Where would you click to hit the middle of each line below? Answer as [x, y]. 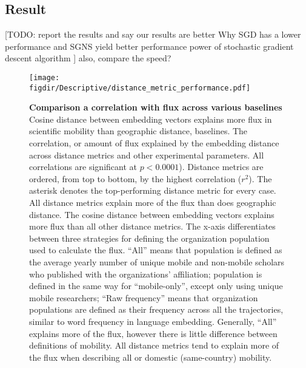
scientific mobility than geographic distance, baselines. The [138, 131]
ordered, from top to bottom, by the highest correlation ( [135, 178]
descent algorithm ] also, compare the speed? [88, 58]
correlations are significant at [83, 167]
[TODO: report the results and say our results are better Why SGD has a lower [153, 34]
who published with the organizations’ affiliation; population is [146, 274]
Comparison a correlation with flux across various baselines [156, 107]
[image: [45, 77]
